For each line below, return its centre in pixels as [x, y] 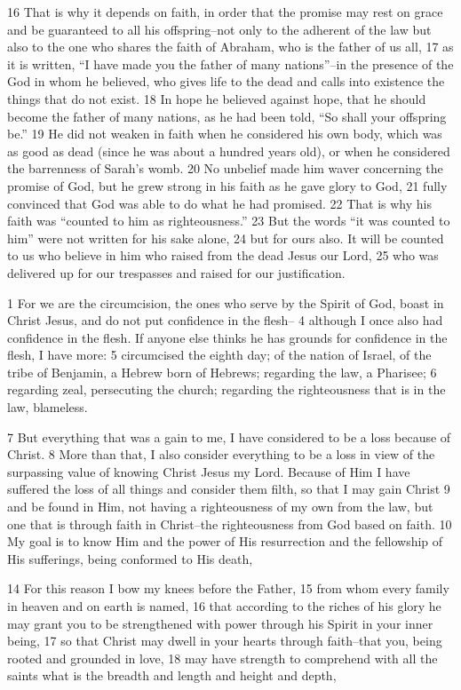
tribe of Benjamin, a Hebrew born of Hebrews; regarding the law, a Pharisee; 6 [222, 372]
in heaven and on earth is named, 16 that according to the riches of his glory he [224, 606]
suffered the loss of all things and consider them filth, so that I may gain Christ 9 [229, 489]
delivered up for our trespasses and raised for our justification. [176, 272]
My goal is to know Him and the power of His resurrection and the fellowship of [225, 541]
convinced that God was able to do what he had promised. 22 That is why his [219, 203]
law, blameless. [48, 407]
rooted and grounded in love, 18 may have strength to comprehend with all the [223, 658]
